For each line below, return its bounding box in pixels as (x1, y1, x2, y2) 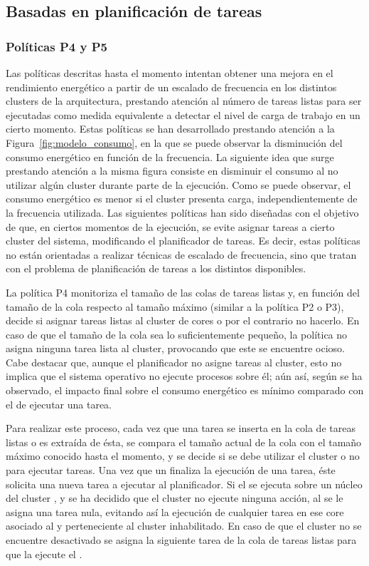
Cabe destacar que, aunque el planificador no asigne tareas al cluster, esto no (6, 354, 342, 369)
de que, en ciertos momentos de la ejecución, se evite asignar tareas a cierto (6, 219, 335, 234)
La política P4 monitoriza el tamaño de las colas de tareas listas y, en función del (6, 284, 360, 299)
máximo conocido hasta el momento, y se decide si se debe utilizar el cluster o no (6, 448, 360, 463)
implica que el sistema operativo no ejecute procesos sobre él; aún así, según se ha (6, 369, 363, 384)
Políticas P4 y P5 (6, 37, 107, 55)
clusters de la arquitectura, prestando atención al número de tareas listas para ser (6, 93, 362, 108)
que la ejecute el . (6, 546, 82, 561)
